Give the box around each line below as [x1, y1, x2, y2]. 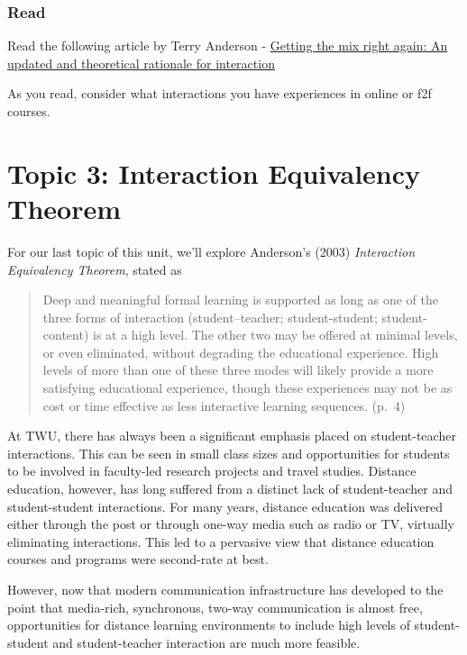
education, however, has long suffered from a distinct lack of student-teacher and [7, 479, 453, 498]
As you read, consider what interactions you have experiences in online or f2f [7, 84, 432, 103]
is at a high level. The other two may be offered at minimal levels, [93, 325, 458, 344]
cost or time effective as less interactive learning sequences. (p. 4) [42, 396, 406, 414]
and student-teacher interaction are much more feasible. [52, 632, 361, 651]
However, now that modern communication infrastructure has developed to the [7, 580, 444, 598]
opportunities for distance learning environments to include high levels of [7, 615, 410, 634]
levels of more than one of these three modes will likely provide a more [42, 360, 434, 379]
